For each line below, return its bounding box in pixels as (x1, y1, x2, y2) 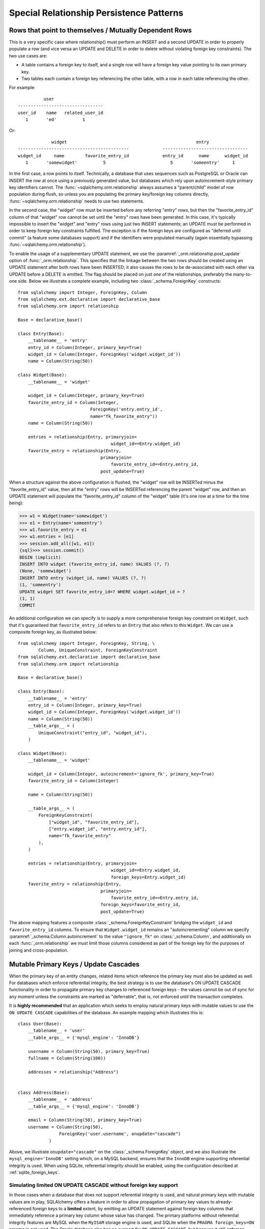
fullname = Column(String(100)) (27, 1055, 106, 1061)
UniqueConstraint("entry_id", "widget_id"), (38, 730, 147, 735)
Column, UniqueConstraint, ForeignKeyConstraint (38, 647, 158, 653)
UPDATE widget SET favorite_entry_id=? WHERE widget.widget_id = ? (19, 589, 185, 594)
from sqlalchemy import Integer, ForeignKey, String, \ (18, 641, 155, 646)
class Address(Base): (18, 1089, 70, 1095)
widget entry (51, 139, 210, 145)
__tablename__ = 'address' (27, 1097, 93, 1102)
